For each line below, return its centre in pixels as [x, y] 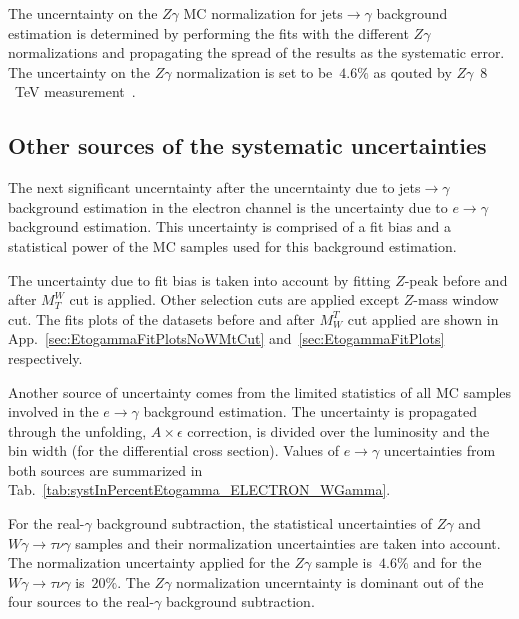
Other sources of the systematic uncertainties [247, 145]
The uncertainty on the [79, 71]
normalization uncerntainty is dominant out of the [330, 581]
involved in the [53, 411]
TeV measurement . [75, 91]
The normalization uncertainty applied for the [149, 562]
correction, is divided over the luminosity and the [338, 430]
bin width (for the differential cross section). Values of [173, 450]
